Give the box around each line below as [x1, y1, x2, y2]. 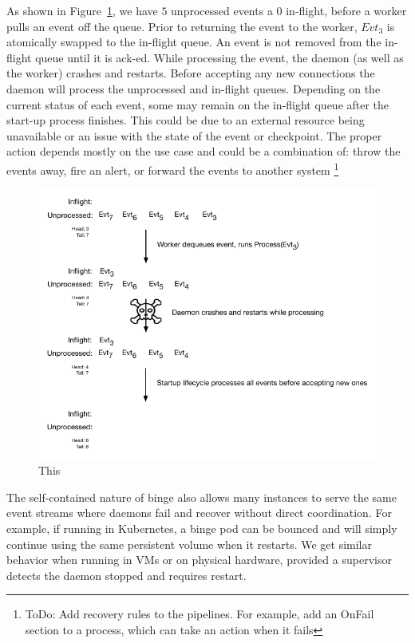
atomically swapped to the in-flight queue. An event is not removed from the [6, 34, 381, 50]
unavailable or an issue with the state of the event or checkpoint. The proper [6, 127, 382, 144]
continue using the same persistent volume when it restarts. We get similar [6, 535, 372, 552]
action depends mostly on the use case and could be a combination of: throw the [6, 143, 401, 160]
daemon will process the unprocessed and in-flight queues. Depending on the [6, 80, 381, 97]
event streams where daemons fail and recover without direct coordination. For [6, 504, 392, 521]
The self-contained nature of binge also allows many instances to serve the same [6, 488, 397, 505]
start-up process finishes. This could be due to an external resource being [6, 112, 365, 128]
